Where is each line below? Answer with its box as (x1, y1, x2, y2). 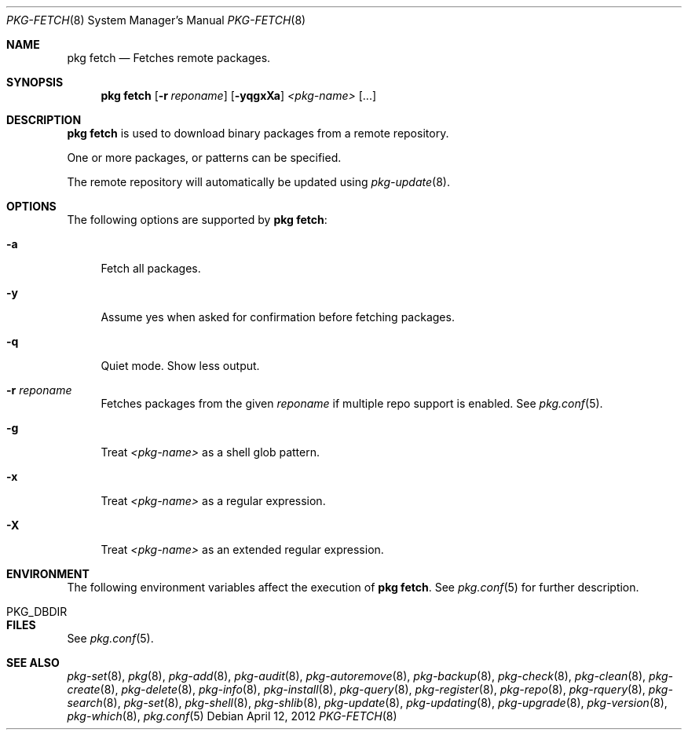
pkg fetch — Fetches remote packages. (67, 51, 271, 64)
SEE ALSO (6, 656, 60, 669)
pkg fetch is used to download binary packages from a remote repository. (67, 126, 449, 140)
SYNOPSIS (6, 75, 64, 89)
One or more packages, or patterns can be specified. (67, 151, 342, 164)
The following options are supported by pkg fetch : (67, 213, 328, 226)
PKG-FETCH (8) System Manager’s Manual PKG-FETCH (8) (6, 13, 306, 27)
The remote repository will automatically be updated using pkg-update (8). (67, 175, 450, 189)
